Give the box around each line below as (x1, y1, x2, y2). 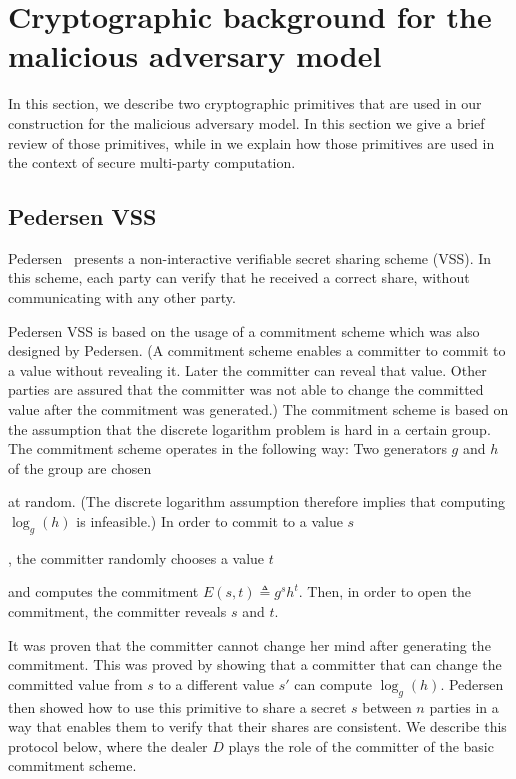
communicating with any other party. (8, 287, 236, 308)
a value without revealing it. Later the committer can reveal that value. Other (8, 359, 487, 380)
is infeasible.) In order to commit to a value (76, 511, 343, 532)
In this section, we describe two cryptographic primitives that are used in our (8, 93, 482, 114)
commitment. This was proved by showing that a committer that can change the (8, 654, 502, 675)
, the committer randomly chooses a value (8, 547, 265, 568)
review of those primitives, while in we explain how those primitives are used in (8, 132, 495, 153)
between (362, 696, 412, 717)
